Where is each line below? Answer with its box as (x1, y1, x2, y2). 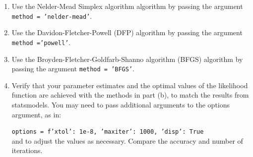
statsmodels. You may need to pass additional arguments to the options (11, 99, 230, 109)
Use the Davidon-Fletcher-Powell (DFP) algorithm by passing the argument (11, 27, 243, 38)
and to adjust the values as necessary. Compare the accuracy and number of (11, 135, 243, 146)
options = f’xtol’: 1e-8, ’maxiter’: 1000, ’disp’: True (11, 128, 204, 136)
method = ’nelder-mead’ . (11, 10, 92, 21)
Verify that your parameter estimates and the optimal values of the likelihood (11, 80, 248, 90)
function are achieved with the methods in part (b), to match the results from (11, 90, 249, 100)
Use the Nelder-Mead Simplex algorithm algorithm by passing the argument (11, 1, 243, 11)
